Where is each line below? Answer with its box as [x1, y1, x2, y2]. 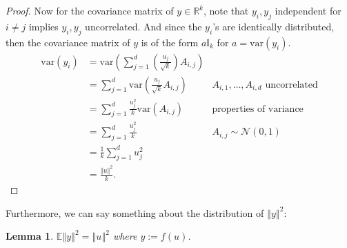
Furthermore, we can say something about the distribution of [6, 205, 264, 220]
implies [28, 19, 59, 33]
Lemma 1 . [6, 229, 54, 243]
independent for [275, 3, 341, 17]
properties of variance [212, 104, 304, 114]
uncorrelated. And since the [85, 19, 202, 33]
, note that [203, 3, 249, 17]
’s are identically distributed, [212, 19, 335, 33]
